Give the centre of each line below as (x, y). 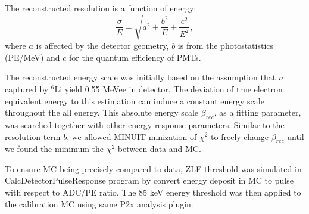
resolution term (33, 136)
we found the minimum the (54, 149)
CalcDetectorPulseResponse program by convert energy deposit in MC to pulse (149, 180)
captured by (27, 89)
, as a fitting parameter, (257, 112)
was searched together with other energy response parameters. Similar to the (145, 124)
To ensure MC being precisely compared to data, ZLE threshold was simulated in (153, 168)
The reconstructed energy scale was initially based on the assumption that (141, 77)
